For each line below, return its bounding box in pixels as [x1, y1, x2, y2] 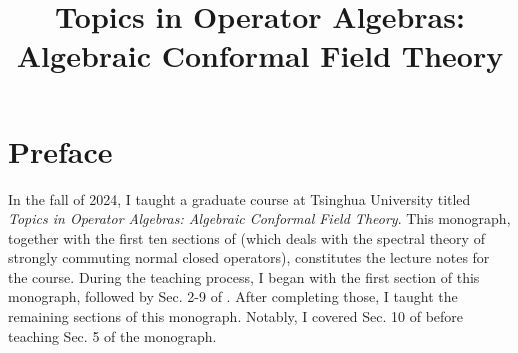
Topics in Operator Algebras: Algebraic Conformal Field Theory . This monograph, [8, 208, 511, 229]
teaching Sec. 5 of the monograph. [8, 325, 217, 346]
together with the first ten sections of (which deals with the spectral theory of [8, 227, 485, 248]
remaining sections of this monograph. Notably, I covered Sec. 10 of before [8, 306, 464, 327]
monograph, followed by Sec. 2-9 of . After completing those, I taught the [8, 286, 458, 307]
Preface [8, 130, 113, 171]
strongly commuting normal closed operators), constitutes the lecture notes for [8, 247, 490, 268]
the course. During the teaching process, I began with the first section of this [8, 266, 480, 287]
